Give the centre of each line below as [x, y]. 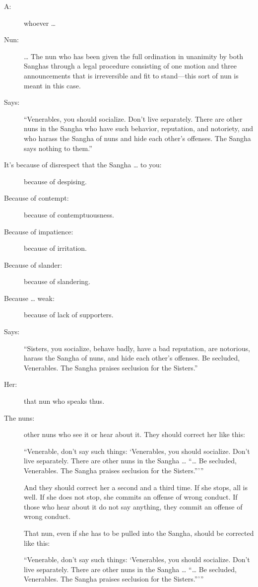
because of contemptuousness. [69, 214]
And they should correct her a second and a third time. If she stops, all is [136, 487]
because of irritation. [55, 248]
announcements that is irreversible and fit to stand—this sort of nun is [131, 75]
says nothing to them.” [58, 148]
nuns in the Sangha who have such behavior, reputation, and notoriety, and [138, 128]
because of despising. [56, 181]
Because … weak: [29, 298]
